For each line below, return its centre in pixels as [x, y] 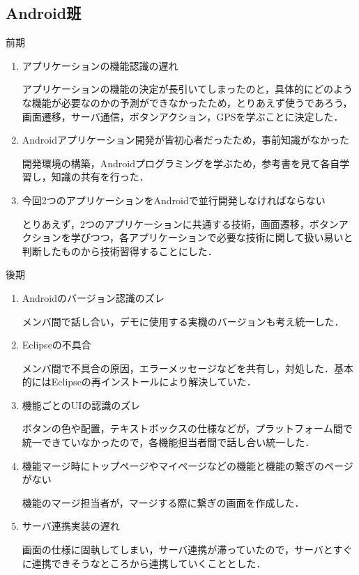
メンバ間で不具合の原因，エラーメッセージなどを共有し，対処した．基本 [188, 368]
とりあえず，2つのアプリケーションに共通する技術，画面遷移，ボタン [180, 223]
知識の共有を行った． [100, 177]
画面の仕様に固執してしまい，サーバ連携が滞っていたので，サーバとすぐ [187, 550]
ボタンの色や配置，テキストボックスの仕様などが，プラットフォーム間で [187, 428]
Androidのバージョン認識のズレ [93, 297]
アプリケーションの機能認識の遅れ [100, 65]
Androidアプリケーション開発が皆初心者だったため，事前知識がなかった [186, 140]
